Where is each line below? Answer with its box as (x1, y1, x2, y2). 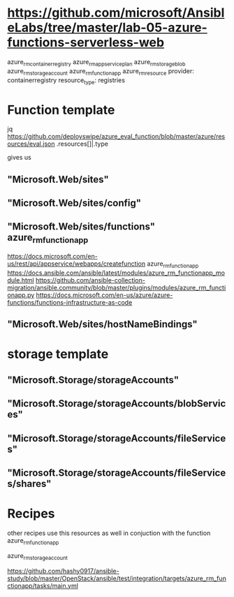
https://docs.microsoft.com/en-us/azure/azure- (36, 291, 173, 299)
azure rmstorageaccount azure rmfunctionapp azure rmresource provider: (7, 66, 194, 77)
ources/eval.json (7, 139, 55, 148)
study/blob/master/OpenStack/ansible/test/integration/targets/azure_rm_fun (7, 574, 227, 582)
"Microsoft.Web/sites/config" (7, 197, 142, 209)
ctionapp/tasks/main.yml (7, 581, 79, 590)
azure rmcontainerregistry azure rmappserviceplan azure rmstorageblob (7, 57, 186, 68)
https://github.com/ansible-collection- (35, 275, 145, 284)
